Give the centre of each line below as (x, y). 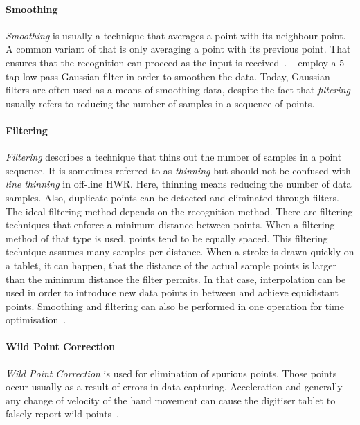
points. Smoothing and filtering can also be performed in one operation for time (175, 306)
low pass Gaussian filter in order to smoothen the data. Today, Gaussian (176, 76)
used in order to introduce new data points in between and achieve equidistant (172, 292)
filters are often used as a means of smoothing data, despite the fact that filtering (178, 90)
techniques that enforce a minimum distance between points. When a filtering (170, 225)
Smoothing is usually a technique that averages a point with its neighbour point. (176, 35)
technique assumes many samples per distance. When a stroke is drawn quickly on (180, 252)
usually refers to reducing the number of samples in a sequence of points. (160, 103)
